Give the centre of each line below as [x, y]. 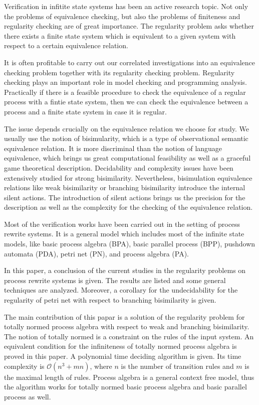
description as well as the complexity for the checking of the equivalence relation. [128, 207]
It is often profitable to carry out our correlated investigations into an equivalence [129, 62]
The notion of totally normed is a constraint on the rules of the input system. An [129, 336]
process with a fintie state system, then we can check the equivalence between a [126, 102]
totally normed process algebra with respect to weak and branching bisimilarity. [127, 326]
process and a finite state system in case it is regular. [85, 111]
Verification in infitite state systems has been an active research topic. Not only [126, 6]
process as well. [28, 396]
